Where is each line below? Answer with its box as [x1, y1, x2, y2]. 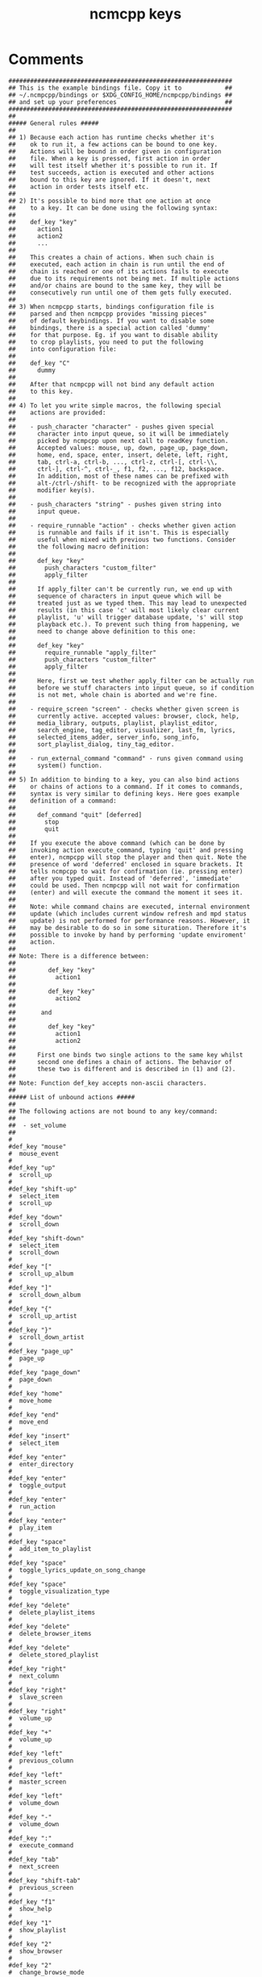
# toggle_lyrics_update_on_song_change [8, 1566, 147, 1574]
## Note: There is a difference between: [8, 952, 150, 960]
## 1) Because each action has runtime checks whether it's [8, 133, 215, 141]
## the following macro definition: [8, 542, 150, 551]
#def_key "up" [8, 1163, 56, 1172]
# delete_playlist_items [8, 1608, 95, 1616]
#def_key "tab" [8, 1855, 60, 1863]
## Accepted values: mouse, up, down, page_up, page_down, [8, 444, 229, 452]
